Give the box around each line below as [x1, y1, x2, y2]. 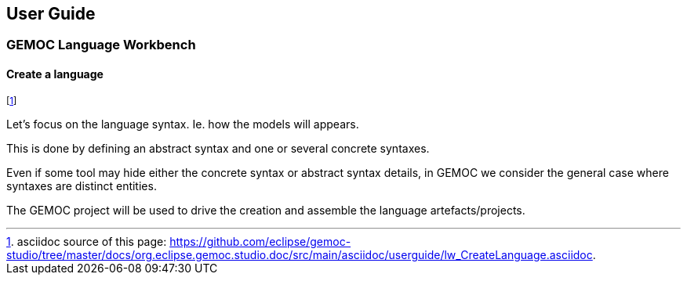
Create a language [6, 67, 104, 81]
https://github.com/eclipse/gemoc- [169, 234, 351, 248]
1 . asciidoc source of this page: [6, 234, 167, 248]
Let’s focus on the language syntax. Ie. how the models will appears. [6, 117, 359, 131]
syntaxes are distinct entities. [6, 178, 157, 193]
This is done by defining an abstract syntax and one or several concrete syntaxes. [6, 141, 430, 155]
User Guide [6, 4, 96, 23]
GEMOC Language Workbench [6, 37, 196, 53]
